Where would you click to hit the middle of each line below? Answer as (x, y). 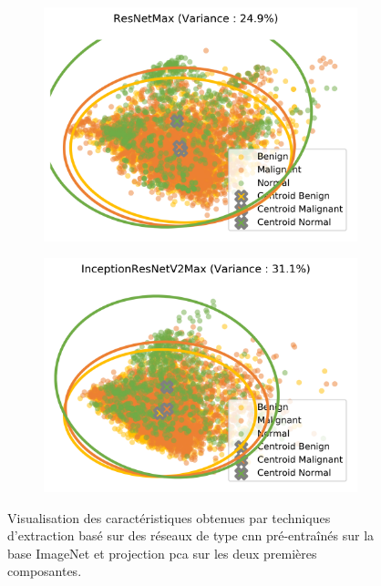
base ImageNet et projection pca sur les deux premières (162, 553)
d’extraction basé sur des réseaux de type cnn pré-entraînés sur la (191, 535)
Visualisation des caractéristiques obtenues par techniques (169, 517)
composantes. (45, 571)
